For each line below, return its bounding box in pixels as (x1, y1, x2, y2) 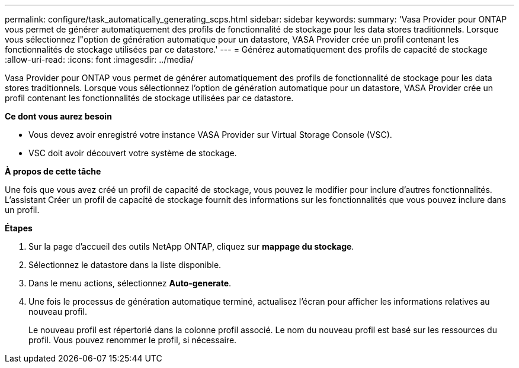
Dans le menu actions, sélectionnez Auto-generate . (28, 278, 232, 288)
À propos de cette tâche (5, 166, 101, 176)
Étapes (5, 223, 33, 233)
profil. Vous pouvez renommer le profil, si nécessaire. (28, 335, 237, 345)
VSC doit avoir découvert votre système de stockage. (28, 148, 237, 158)
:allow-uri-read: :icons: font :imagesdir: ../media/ (5, 54, 194, 64)
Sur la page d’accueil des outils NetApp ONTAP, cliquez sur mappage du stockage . (28, 241, 354, 251)
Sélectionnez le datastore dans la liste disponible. (28, 260, 222, 270)
